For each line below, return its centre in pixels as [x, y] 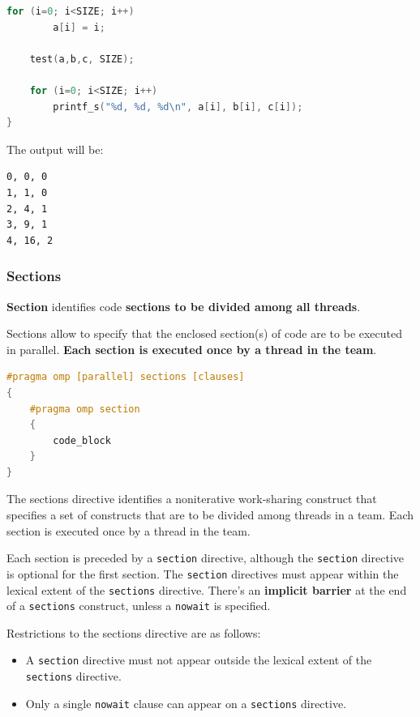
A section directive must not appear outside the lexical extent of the [199, 660]
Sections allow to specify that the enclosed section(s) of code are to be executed [205, 333]
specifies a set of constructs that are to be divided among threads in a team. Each [210, 515]
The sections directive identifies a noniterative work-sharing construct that [192, 499]
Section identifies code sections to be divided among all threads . [184, 306]
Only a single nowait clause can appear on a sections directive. [186, 703]
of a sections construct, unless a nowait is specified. [139, 606]
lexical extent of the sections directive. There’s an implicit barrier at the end [207, 589]
